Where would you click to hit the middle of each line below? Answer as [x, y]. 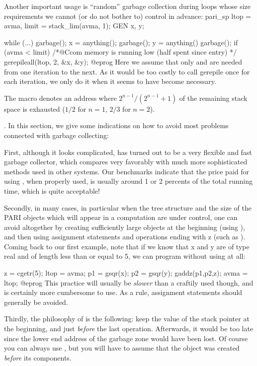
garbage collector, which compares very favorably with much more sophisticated [126, 162]
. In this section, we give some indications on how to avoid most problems [116, 125]
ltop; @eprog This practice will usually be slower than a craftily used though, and [129, 282]
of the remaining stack [213, 98]
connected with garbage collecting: [56, 135]
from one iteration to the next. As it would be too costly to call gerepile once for [127, 71]
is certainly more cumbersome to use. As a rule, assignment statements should [123, 292]
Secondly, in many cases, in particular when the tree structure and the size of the [128, 207]
